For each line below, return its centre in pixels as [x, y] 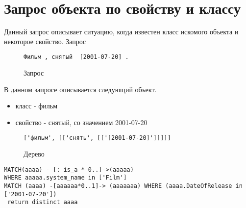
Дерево [34, 154]
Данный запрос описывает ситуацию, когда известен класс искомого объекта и [121, 32]
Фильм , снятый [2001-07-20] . [76, 57]
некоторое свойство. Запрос [45, 41]
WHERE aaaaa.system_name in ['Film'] [65, 178]
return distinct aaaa [43, 202]
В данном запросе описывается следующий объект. [80, 89]
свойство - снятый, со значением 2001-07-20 [81, 122]
